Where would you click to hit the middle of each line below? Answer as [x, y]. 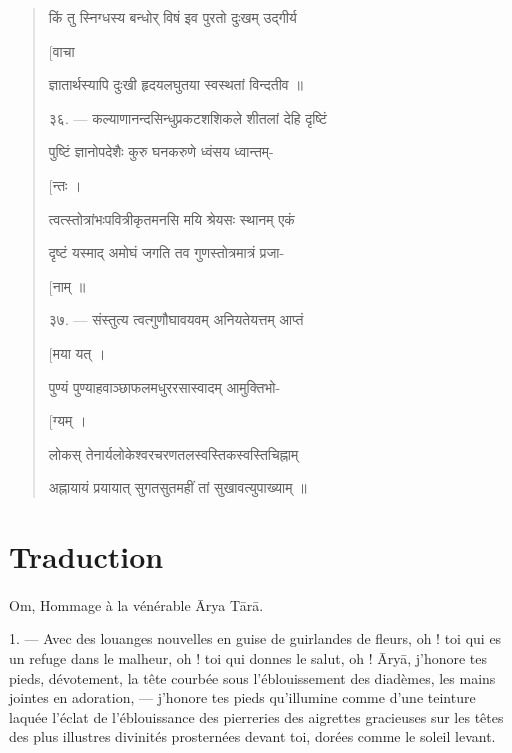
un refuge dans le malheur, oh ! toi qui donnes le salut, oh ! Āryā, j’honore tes [248, 658]
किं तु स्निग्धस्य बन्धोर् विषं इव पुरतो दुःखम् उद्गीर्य [172, 17]
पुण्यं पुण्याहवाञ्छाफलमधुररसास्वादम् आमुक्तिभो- [164, 386]
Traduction [86, 556]
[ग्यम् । [67, 420]
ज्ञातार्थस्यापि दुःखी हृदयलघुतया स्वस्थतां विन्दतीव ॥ [175, 84]
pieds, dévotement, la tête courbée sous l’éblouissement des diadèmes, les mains [252, 677]
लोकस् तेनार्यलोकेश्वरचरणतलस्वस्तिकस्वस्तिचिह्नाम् [173, 453]
